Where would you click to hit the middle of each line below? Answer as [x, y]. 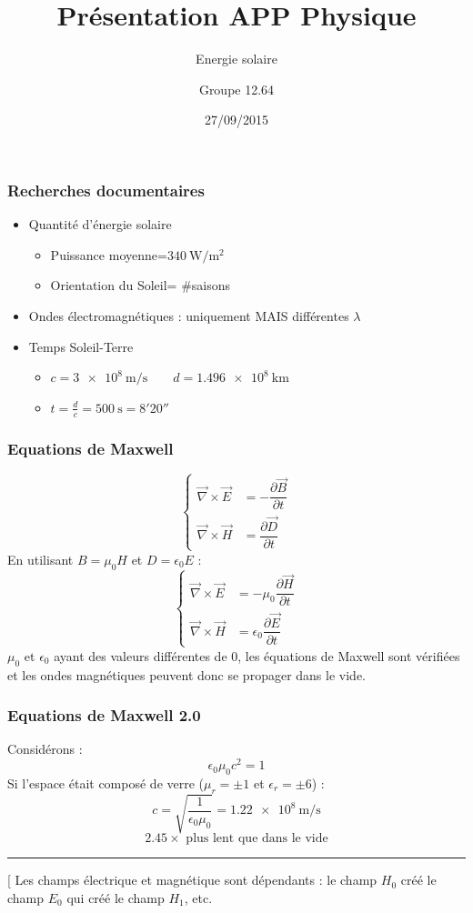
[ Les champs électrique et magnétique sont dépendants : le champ [192, 880]
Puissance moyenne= [109, 254]
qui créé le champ [116, 897]
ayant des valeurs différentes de [141, 655]
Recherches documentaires [106, 190]
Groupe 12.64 [236, 89]
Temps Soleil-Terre [81, 346]
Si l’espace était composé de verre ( [106, 783]
